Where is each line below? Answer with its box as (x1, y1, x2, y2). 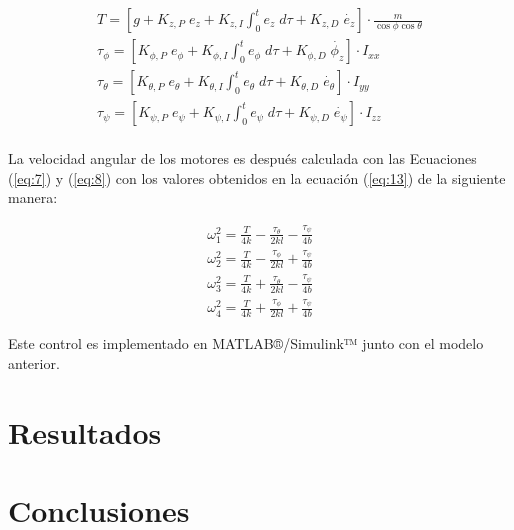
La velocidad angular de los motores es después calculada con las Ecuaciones (8, 148, 477, 169)
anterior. (8, 352, 60, 373)
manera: (8, 187, 58, 208)
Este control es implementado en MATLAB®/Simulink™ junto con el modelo (8, 333, 484, 354)
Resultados (8, 411, 162, 452)
